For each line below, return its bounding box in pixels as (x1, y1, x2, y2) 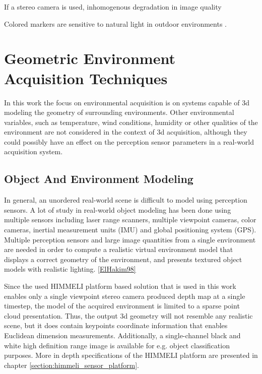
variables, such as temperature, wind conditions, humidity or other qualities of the (4, 116, 258, 127)
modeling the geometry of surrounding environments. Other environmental (4, 107, 234, 117)
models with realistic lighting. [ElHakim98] (4, 264, 136, 274)
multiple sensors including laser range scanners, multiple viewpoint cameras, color (4, 214, 256, 225)
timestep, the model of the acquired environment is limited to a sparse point (4, 300, 240, 311)
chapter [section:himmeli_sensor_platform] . (4, 359, 139, 370)
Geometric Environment (4, 48, 175, 69)
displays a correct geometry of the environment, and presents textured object (4, 254, 242, 264)
